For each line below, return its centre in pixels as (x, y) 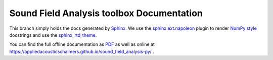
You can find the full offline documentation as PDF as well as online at (82, 44)
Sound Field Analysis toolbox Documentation (106, 13)
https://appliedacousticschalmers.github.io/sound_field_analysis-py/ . (82, 51)
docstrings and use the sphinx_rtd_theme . (53, 35)
